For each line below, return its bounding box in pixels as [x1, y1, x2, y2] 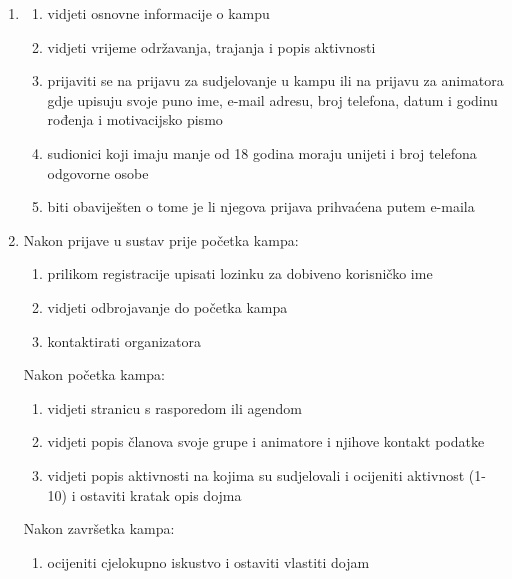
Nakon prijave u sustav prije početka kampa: [23, 229, 299, 250]
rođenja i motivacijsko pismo [47, 109, 223, 130]
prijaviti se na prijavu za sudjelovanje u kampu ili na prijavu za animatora [47, 70, 504, 91]
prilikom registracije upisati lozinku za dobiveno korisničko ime [47, 263, 433, 284]
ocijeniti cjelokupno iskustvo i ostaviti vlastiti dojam [47, 551, 370, 572]
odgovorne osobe [47, 162, 149, 183]
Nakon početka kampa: [23, 364, 165, 385]
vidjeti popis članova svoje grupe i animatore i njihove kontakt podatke [47, 431, 485, 452]
